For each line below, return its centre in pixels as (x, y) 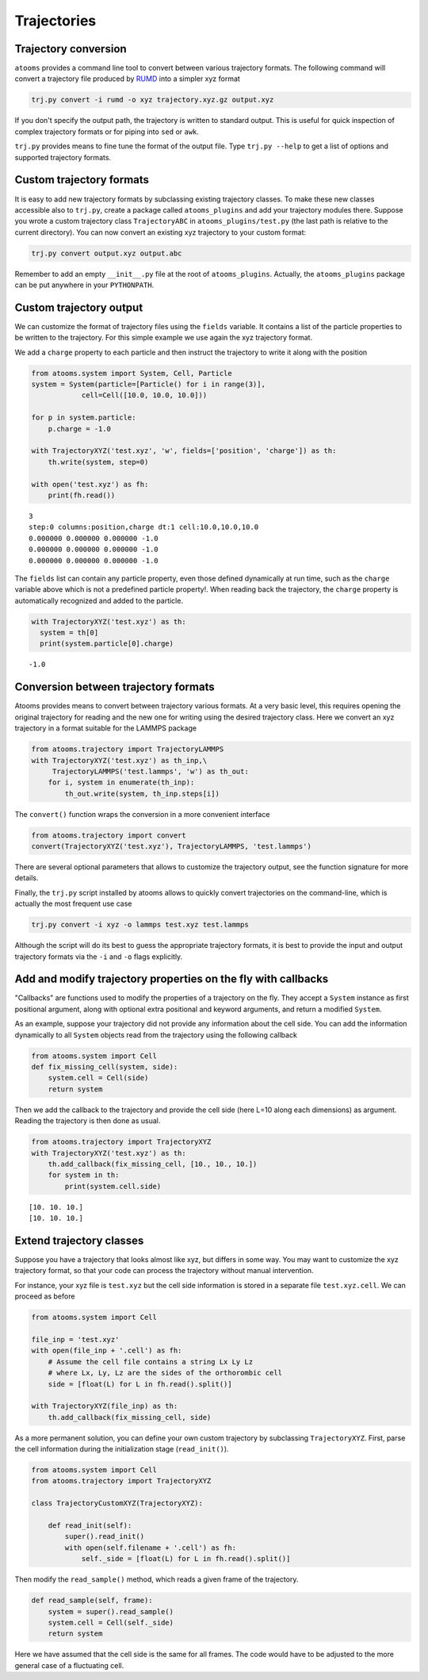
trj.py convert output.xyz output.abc (107, 253)
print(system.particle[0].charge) (107, 644)
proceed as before (45, 1296)
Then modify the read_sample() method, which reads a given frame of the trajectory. (157, 1579)
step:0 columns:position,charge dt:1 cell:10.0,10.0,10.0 (144, 527)
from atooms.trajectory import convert (109, 835)
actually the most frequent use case (73, 903)
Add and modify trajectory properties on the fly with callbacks (172, 979)
